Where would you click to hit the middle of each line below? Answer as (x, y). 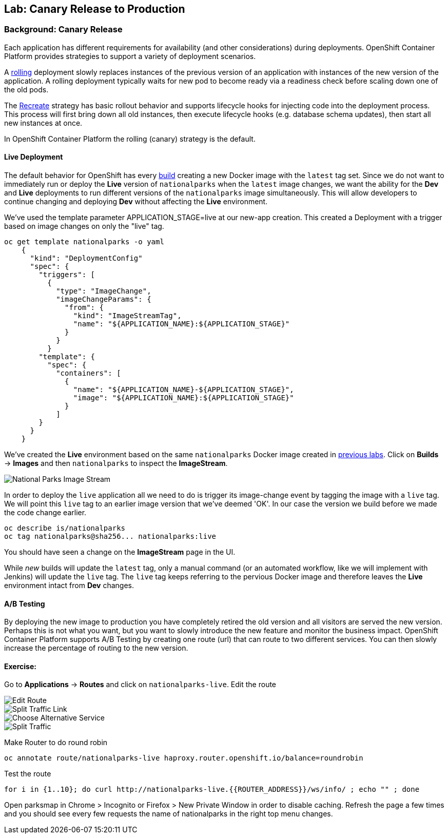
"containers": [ (89, 373)
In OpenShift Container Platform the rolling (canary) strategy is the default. (130, 139)
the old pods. (26, 89)
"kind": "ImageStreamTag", (127, 316)
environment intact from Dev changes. (69, 586)
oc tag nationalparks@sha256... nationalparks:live (110, 537)
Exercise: (20, 666)
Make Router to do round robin (56, 743)
